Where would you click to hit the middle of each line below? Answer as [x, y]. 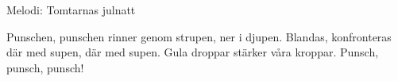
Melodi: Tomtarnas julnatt [71, 10]
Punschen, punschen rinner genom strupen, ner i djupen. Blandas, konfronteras [199, 36]
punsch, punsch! [45, 67]
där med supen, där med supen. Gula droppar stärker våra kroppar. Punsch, [193, 52]
